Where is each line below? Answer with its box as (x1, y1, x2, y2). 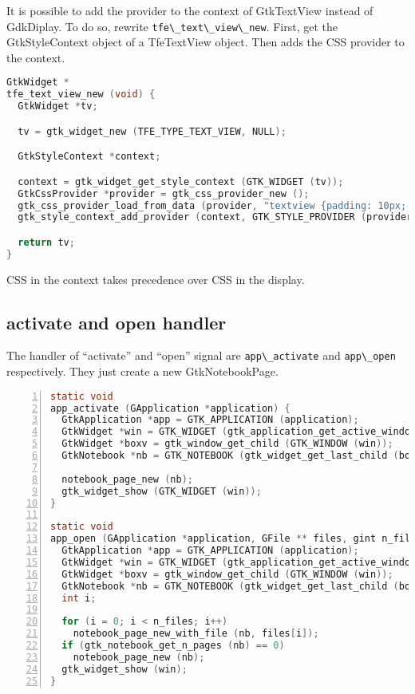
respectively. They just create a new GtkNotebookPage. (6, 363, 279, 380)
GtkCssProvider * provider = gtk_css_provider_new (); (18, 187, 310, 199)
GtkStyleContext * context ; (18, 151, 161, 163)
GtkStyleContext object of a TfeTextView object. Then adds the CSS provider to (6, 34, 405, 50)
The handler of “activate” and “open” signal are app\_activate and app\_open (6, 347, 396, 364)
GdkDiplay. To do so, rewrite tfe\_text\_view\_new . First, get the (6, 18, 338, 34)
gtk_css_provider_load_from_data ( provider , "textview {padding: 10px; (18, 199, 407, 211)
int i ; (61, 592, 97, 604)
